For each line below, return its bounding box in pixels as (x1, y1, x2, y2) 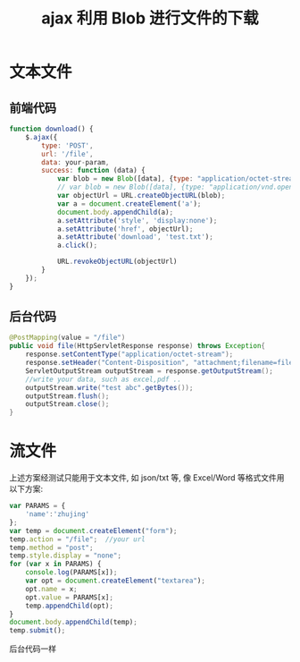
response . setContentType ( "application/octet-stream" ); (25, 350, 234, 359)
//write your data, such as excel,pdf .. (25, 375, 181, 384)
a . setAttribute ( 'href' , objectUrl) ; (56, 225, 194, 233)
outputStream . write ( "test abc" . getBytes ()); (25, 383, 194, 392)
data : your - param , (41, 157, 110, 166)
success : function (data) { (41, 166, 146, 175)
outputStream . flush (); (25, 391, 110, 401)
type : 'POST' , (41, 140, 94, 150)
